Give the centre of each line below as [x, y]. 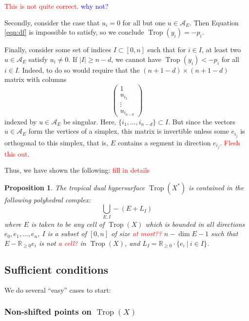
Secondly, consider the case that [52, 22]
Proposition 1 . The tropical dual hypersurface [75, 187]
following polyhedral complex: [48, 199]
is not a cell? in [62, 243]
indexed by [21, 121]
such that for [167, 50]
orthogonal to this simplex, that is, [57, 142]
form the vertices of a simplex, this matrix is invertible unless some [129, 131]
